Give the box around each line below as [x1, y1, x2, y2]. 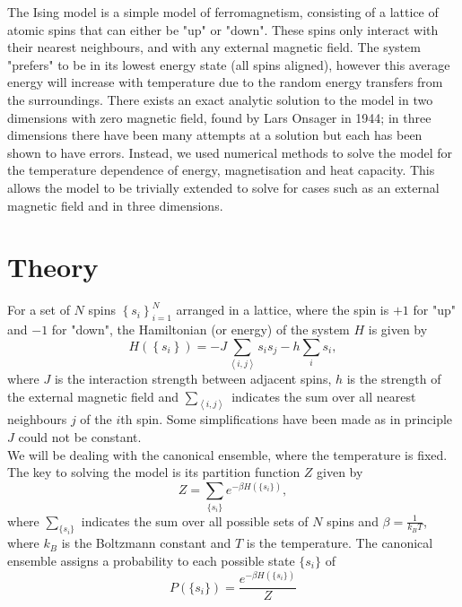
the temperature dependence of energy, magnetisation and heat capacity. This [7, 160, 435, 179]
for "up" [413, 300, 456, 319]
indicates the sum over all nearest [231, 386, 416, 405]
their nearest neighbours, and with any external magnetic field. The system [7, 38, 421, 56]
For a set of [7, 300, 70, 319]
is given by [368, 320, 428, 339]
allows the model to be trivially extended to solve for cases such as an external [7, 178, 440, 196]
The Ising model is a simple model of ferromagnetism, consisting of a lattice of [7, 3, 439, 21]
